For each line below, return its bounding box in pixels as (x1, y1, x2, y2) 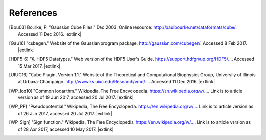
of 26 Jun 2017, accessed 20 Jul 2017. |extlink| (18, 110, 113, 116)
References (9, 7, 58, 18)
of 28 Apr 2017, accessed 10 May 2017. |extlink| (18, 126, 114, 132)
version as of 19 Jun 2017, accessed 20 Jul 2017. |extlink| (18, 94, 134, 100)
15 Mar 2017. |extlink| (18, 63, 61, 69)
